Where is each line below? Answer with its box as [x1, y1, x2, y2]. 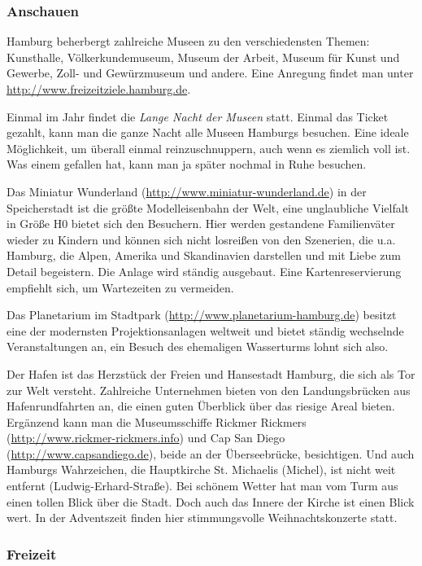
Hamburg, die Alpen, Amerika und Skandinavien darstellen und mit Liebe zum [7, 247, 401, 264]
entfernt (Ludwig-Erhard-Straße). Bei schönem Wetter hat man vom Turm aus [7, 477, 398, 494]
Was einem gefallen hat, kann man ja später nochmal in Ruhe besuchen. [7, 156, 367, 173]
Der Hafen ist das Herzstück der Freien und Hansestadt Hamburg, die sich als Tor [7, 365, 415, 382]
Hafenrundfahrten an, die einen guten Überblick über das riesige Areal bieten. [7, 397, 395, 415]
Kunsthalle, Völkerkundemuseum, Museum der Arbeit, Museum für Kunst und [7, 48, 400, 65]
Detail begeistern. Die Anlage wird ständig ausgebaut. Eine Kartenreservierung [7, 262, 402, 279]
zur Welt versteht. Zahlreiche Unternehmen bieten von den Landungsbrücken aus [7, 381, 411, 398]
